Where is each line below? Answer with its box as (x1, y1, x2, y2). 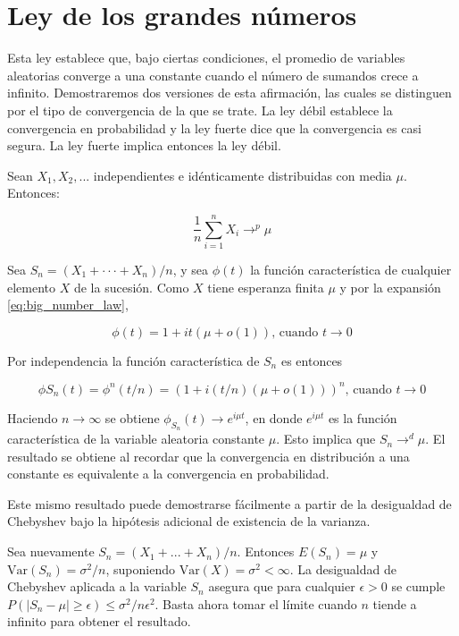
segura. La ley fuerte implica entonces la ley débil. (7, 136, 281, 155)
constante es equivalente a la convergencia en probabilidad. (7, 464, 330, 483)
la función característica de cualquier (250, 260, 452, 278)
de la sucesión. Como (73, 277, 189, 296)
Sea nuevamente (7, 542, 95, 561)
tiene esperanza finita (207, 277, 324, 296)
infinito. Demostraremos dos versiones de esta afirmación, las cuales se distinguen (7, 83, 452, 102)
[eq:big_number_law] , (7, 295, 129, 314)
